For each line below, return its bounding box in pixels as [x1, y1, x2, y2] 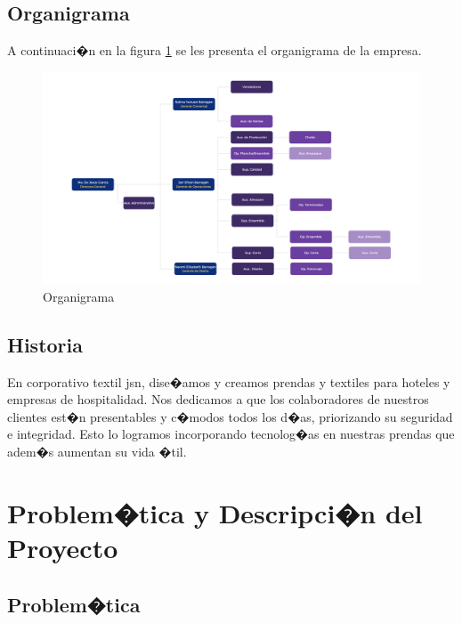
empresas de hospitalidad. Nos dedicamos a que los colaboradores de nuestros [7, 390, 429, 409]
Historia [7, 330, 83, 358]
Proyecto [7, 530, 118, 566]
